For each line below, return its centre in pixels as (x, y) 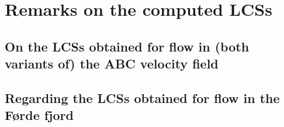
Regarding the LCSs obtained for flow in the (142, 97)
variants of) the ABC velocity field (112, 63)
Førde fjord (39, 115)
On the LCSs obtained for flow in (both (127, 46)
